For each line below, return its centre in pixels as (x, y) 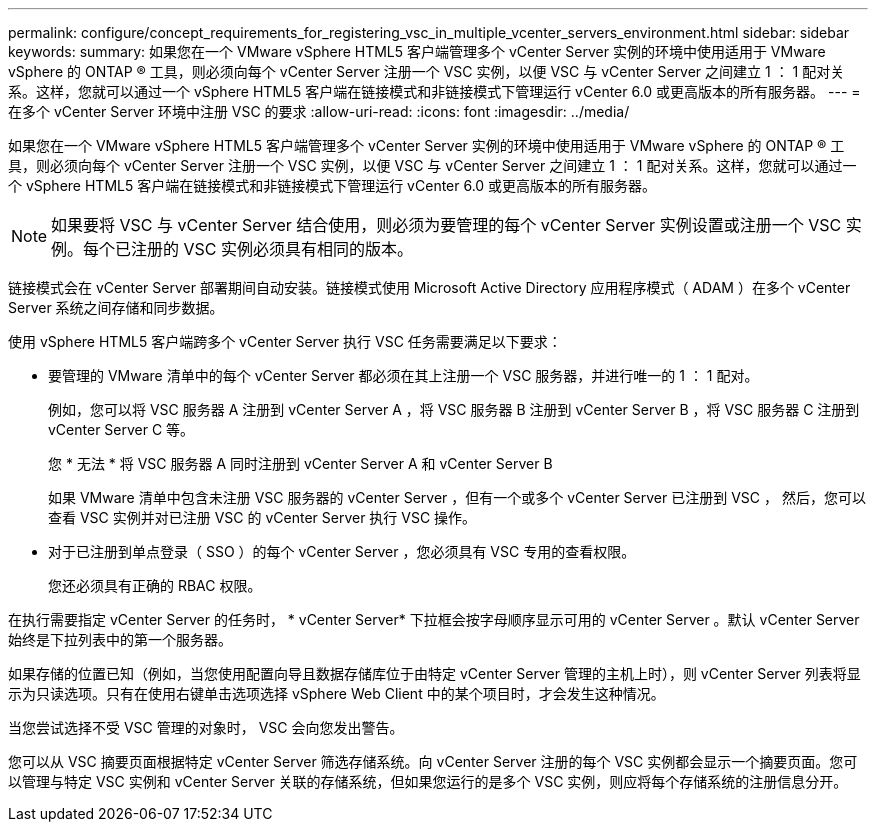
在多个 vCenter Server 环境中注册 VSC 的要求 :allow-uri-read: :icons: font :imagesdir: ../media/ (319, 111)
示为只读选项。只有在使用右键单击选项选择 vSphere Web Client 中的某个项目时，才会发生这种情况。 (336, 693)
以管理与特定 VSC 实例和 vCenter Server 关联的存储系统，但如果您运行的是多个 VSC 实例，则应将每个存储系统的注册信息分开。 (428, 781)
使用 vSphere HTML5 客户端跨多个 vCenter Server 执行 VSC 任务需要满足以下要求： (285, 341)
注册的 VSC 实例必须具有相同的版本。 (272, 249)
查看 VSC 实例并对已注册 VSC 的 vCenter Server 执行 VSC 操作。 (262, 517)
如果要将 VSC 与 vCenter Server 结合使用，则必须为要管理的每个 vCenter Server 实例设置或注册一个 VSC (446, 225)
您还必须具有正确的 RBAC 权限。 (155, 585)
